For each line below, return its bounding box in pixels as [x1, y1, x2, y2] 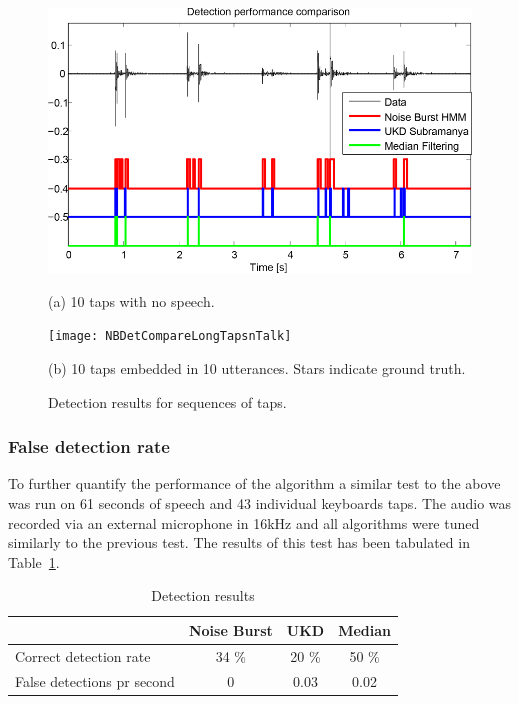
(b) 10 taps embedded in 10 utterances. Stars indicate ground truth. [48, 357, 466, 378]
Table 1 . [8, 551, 60, 572]
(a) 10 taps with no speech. [48, 290, 215, 311]
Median [338, 619, 391, 640]
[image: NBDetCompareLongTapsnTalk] [48, 329, 292, 344]
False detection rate [8, 434, 170, 459]
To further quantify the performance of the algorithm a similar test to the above [8, 473, 501, 494]
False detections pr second [15, 670, 175, 691]
